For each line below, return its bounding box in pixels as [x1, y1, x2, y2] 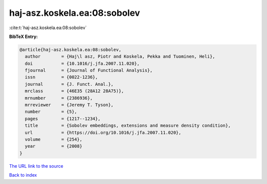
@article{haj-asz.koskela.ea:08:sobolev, [19, 47, 122, 52]
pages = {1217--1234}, [25, 116, 101, 121]
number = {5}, [25, 109, 78, 114]
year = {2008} [25, 144, 83, 149]
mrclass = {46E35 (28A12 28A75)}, [25, 88, 124, 94]
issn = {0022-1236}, [25, 74, 98, 80]
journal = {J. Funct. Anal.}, [25, 81, 114, 87]
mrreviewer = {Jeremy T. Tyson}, [25, 102, 114, 108]
